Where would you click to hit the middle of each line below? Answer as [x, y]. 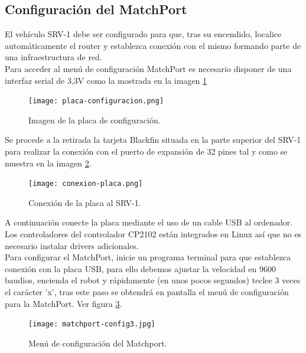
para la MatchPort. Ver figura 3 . [64, 303]
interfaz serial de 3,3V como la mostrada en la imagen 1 [106, 80]
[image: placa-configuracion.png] [96, 101]
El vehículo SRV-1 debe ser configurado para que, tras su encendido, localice [143, 34]
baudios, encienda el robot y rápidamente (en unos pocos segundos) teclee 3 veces [153, 280]
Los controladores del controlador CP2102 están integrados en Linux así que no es [153, 234]
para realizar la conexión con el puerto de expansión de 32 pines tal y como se [146, 151]
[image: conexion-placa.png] [86, 184]
